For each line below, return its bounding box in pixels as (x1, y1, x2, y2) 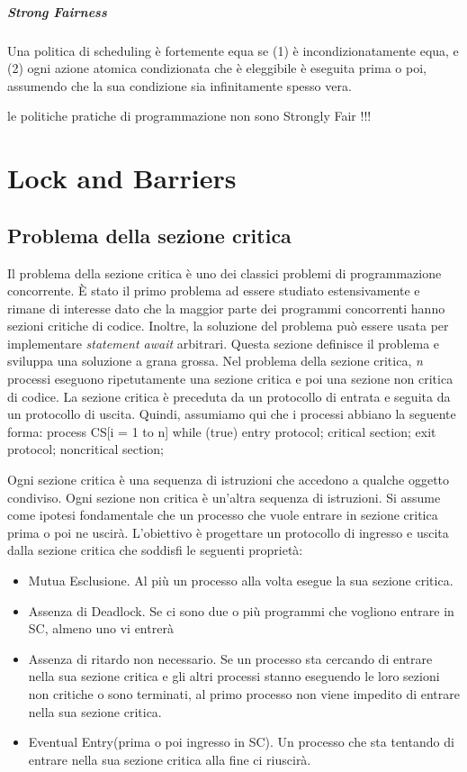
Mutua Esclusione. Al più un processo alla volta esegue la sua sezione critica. (28, 571, 454, 590)
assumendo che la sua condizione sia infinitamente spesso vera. (7, 76, 352, 95)
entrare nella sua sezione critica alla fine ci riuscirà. (28, 749, 311, 768)
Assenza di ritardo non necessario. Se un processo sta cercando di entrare (28, 649, 433, 668)
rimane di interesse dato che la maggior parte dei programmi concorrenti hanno (7, 298, 445, 317)
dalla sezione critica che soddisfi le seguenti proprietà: (7, 540, 303, 559)
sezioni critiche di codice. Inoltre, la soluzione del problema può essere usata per (7, 316, 449, 335)
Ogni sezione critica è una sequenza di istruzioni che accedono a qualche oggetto (7, 470, 450, 489)
